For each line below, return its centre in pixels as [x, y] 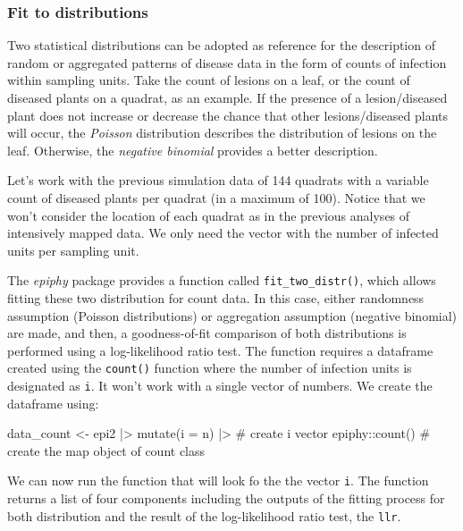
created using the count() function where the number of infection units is [210, 368]
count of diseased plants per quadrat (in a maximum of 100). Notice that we [216, 197]
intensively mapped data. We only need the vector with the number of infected [223, 233]
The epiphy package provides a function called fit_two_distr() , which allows [222, 280]
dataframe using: [53, 403]
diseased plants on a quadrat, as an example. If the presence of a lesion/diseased [227, 97]
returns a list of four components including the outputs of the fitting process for [226, 498]
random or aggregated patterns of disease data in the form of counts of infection [227, 62]
